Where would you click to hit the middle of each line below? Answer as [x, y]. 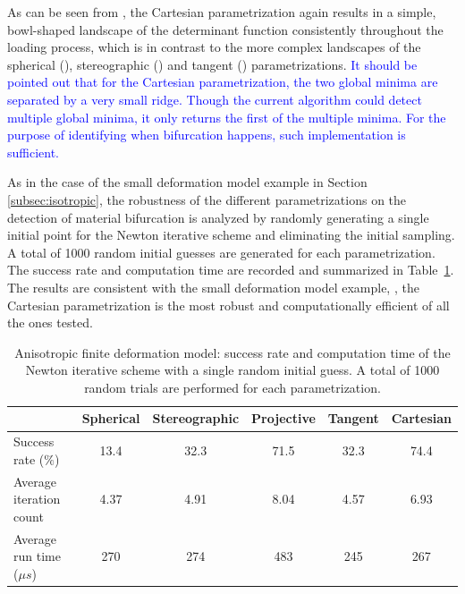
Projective [283, 418]
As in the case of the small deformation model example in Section [187, 182]
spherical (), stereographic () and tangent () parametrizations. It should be [212, 64]
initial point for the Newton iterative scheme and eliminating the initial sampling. [231, 235]
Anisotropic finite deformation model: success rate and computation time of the [232, 352]
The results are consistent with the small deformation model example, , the [213, 287]
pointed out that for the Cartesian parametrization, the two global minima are [223, 82]
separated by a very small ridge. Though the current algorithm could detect [215, 99]
